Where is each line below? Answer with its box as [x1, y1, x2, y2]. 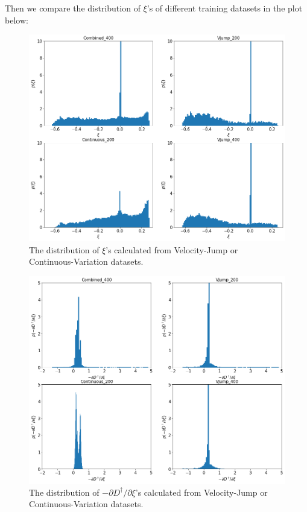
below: [5, 13, 28, 26]
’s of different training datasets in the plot [147, 2, 303, 14]
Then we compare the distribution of [5, 2, 141, 14]
